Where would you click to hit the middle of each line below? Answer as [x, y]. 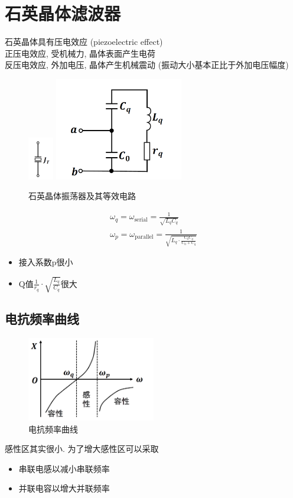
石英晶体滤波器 [63, 13]
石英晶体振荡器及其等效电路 [82, 196]
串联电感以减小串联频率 [64, 468]
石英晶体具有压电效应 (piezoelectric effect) [84, 42]
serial [141, 219]
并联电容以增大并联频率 [64, 488]
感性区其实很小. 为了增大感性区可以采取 [82, 449]
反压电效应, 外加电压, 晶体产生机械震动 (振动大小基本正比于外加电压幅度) [147, 65]
